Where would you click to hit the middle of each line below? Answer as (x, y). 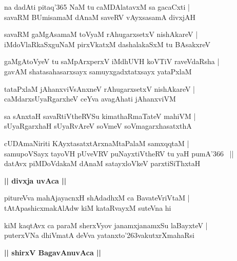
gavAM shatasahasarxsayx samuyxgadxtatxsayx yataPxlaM (98, 71)
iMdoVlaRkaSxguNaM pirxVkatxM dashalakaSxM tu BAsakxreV (107, 44)
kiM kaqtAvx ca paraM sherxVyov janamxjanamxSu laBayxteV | (106, 225)
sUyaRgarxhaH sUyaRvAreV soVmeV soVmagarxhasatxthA (98, 126)
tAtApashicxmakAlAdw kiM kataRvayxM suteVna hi (88, 207)
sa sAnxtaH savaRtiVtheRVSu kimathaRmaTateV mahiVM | (100, 116)
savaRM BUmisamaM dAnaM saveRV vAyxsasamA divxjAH (100, 17)
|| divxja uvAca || (35, 180)
